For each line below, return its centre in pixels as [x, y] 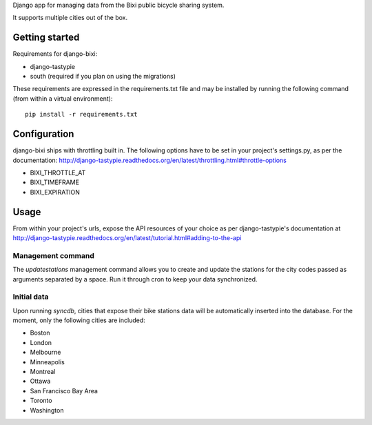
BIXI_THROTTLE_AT [58, 172]
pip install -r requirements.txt [81, 115]
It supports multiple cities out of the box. [70, 18]
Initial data [31, 297]
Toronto [41, 401]
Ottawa [40, 381]
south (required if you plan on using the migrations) [103, 77]
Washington [47, 410]
